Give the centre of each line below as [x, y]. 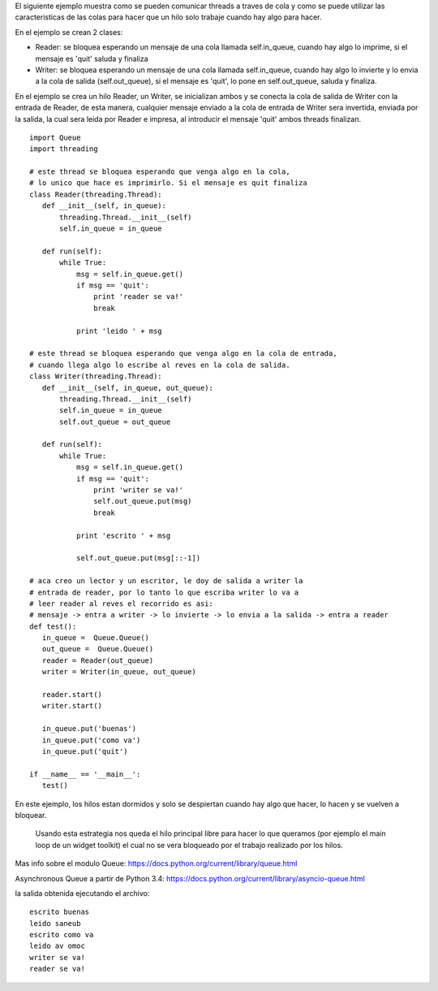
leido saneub [55, 923]
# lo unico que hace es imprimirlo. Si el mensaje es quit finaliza [168, 183]
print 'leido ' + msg [119, 331]
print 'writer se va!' [139, 490]
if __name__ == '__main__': [85, 774]
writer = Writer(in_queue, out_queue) [119, 672]
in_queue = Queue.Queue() [96, 638]
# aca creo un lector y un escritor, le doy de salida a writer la [166, 581]
